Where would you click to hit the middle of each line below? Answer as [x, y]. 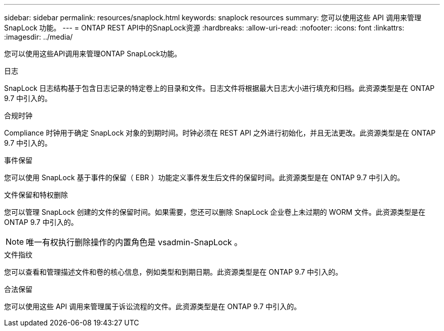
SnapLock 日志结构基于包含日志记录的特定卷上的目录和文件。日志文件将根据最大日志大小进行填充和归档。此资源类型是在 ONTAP [219, 88]
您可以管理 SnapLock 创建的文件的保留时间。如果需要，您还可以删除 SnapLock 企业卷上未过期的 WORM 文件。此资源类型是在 [215, 212]
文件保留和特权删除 [36, 195]
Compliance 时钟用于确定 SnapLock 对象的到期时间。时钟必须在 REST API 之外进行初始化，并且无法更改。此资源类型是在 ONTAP [220, 133]
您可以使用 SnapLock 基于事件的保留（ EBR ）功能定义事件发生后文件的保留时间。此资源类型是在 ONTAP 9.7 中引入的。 [204, 177]
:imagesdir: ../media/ [39, 37]
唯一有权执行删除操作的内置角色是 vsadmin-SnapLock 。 [134, 242]
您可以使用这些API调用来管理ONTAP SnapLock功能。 [93, 54]
